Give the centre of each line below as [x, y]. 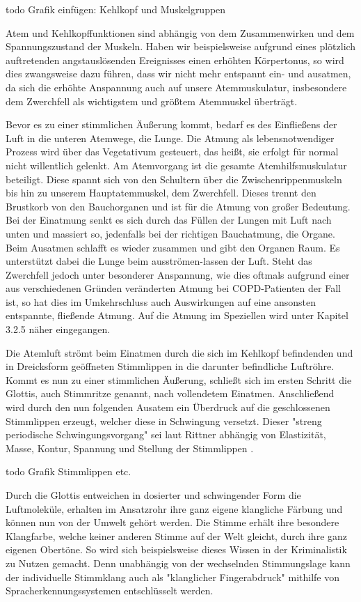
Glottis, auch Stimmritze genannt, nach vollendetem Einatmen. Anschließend [170, 393]
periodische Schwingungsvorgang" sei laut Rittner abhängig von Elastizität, [166, 434]
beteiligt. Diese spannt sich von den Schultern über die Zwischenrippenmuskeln [174, 179]
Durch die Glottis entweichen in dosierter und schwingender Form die [153, 495]
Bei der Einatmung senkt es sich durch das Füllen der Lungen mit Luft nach [169, 220]
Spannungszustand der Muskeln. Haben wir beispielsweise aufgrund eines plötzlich [181, 46]
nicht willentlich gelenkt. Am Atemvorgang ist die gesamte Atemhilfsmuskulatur [176, 165]
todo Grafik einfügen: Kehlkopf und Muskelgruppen [116, 9]
